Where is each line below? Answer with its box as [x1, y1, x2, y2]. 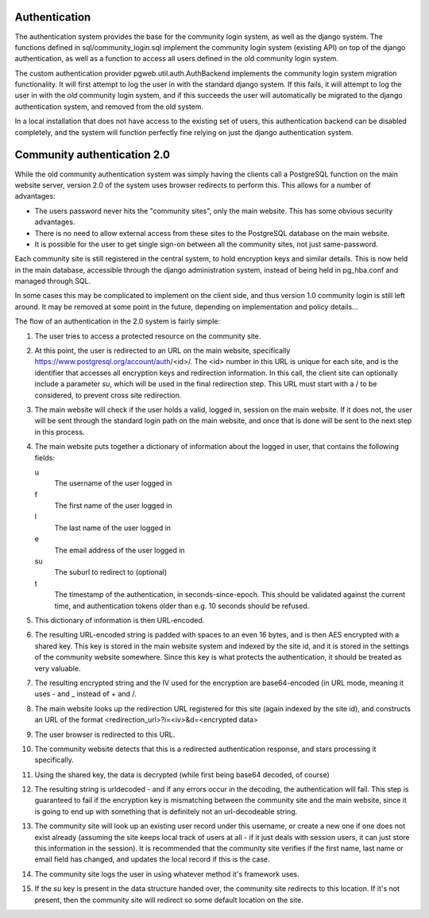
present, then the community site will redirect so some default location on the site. [34, 895, 303, 904]
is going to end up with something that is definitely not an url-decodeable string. [34, 807, 298, 816]
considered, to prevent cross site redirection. [34, 390, 182, 400]
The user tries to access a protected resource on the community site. [34, 331, 261, 341]
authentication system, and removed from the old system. [14, 102, 204, 111]
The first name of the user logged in [54, 501, 172, 510]
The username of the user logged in [54, 478, 172, 488]
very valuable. [34, 664, 81, 673]
